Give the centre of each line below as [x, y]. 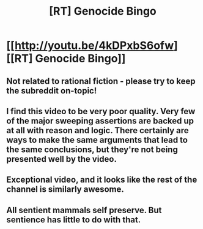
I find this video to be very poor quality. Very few [101, 111]
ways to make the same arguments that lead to [97, 140]
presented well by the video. [62, 159]
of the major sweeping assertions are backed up [100, 121]
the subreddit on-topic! [52, 91]
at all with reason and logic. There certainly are [98, 130]
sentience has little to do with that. [74, 220]
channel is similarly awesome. [65, 190]
